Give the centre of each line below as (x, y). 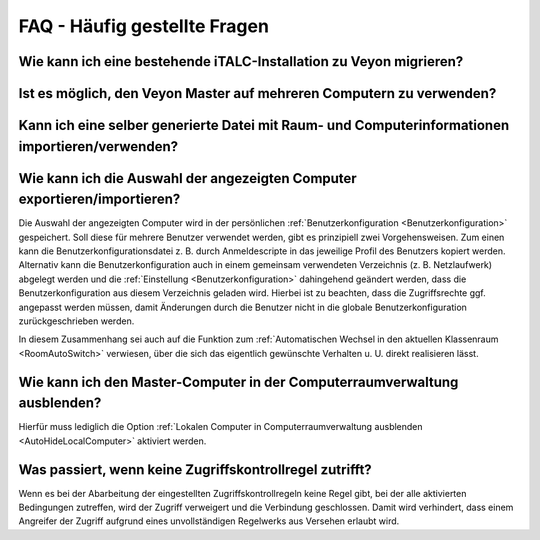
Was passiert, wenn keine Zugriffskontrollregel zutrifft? (195, 469)
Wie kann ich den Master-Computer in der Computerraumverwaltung (238, 381)
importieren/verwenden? (98, 146)
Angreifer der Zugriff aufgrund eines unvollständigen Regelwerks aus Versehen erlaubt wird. (209, 521)
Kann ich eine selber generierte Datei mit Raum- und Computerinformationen (264, 125)
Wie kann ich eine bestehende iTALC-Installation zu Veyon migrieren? (241, 61)
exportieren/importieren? (99, 199)
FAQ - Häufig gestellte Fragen (144, 26)
